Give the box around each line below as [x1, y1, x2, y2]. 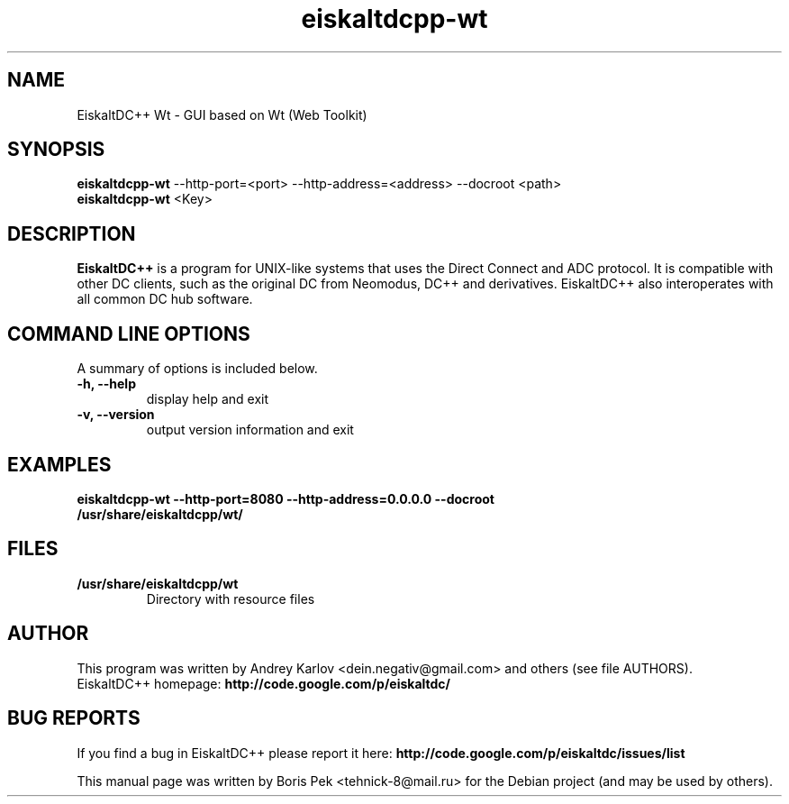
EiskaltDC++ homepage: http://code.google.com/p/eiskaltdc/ [77, 675, 451, 691]
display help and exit [146, 391, 269, 407]
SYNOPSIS [7, 138, 105, 161]
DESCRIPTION [7, 222, 136, 245]
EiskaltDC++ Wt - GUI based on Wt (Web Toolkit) [77, 106, 367, 123]
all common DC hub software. [77, 291, 253, 307]
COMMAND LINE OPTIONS [7, 322, 250, 345]
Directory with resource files [146, 590, 315, 607]
